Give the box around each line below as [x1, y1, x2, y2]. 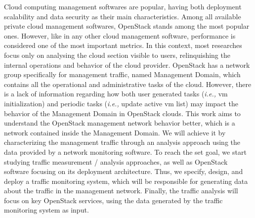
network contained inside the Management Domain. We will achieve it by [4, 127, 226, 137]
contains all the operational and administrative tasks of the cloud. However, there [4, 79, 252, 89]
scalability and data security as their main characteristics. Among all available [4, 11, 241, 21]
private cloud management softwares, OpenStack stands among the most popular [4, 21, 250, 31]
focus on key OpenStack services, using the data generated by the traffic [4, 195, 223, 205]
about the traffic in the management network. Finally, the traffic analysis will [4, 185, 238, 196]
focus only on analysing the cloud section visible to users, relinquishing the [4, 49, 230, 60]
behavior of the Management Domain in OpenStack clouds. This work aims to [4, 108, 241, 118]
